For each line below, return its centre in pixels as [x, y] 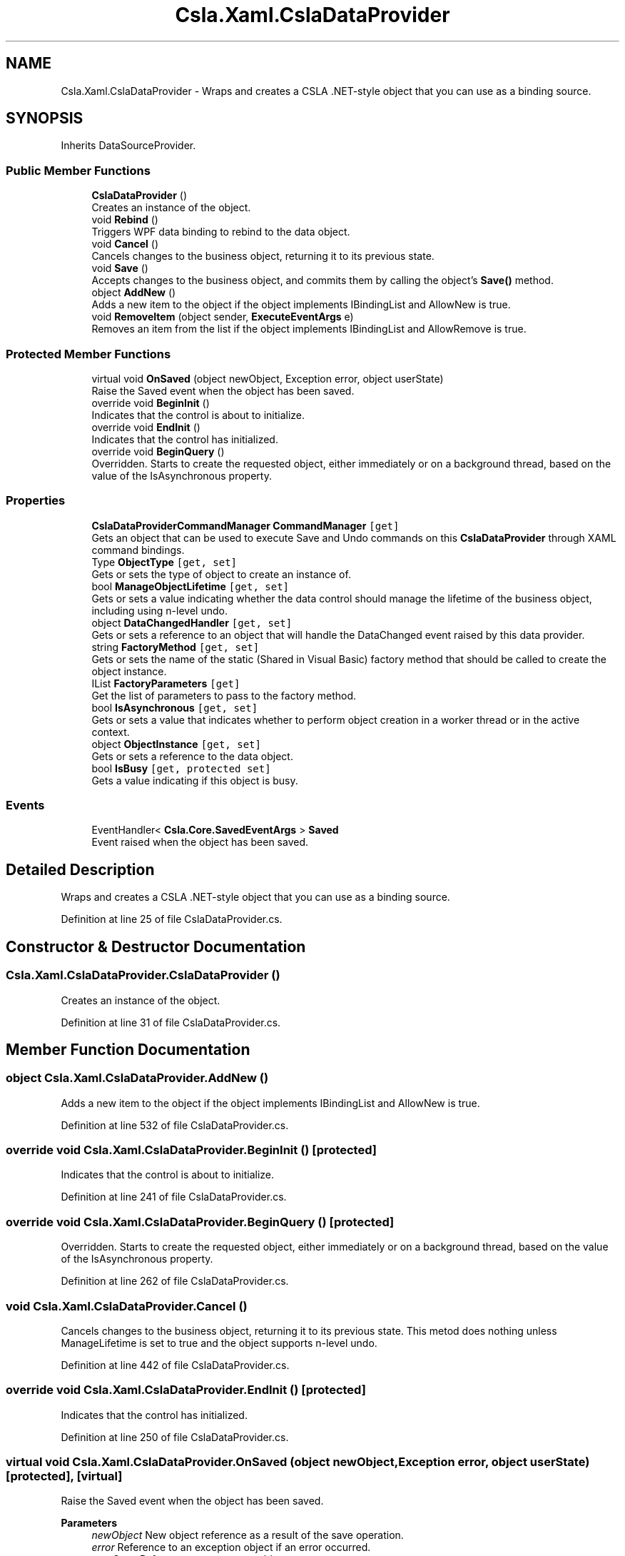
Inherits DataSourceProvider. [128, 146]
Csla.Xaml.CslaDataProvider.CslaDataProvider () [143, 975]
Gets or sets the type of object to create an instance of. [221, 574]
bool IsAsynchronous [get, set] [175, 707]
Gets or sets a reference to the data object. [192, 756]
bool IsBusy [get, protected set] [181, 768]
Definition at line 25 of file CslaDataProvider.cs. [172, 919]
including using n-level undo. [159, 610]
